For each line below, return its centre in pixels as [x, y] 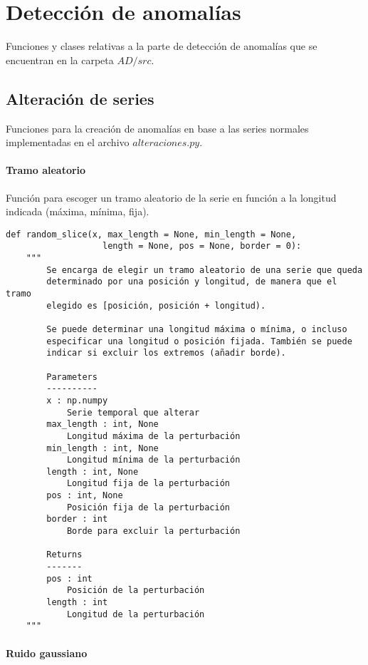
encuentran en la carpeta [60, 60]
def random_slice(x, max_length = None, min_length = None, [151, 234]
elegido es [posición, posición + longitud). [156, 305]
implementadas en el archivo [68, 142]
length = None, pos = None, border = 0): [202, 246]
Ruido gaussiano [47, 653]
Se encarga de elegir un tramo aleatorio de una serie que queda [205, 270]
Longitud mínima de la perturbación [153, 460]
